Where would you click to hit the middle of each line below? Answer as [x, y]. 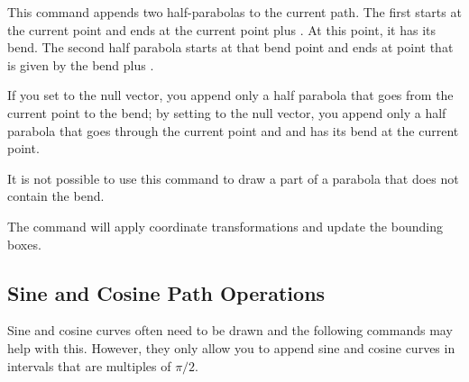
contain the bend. [56, 196]
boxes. [24, 244]
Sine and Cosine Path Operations [166, 292]
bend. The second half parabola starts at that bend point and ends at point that [230, 47]
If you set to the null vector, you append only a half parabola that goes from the [230, 95]
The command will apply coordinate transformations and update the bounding [225, 226]
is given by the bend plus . [81, 64]
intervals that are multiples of [89, 365]
